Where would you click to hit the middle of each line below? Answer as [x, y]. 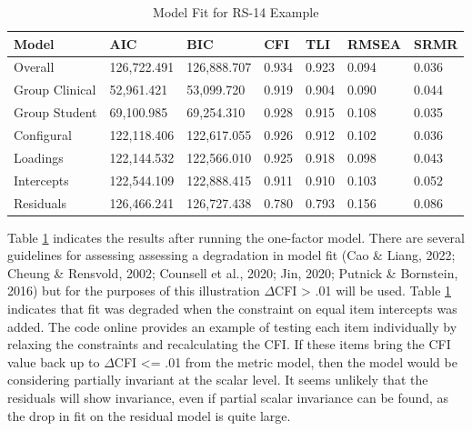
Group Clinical [55, 90]
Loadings [39, 157]
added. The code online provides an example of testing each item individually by [232, 326]
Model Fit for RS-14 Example [236, 12]
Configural [43, 134]
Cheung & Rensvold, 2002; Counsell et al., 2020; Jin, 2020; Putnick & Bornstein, [233, 272]
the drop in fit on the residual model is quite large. [149, 415]
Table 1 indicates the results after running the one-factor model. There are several [236, 237]
